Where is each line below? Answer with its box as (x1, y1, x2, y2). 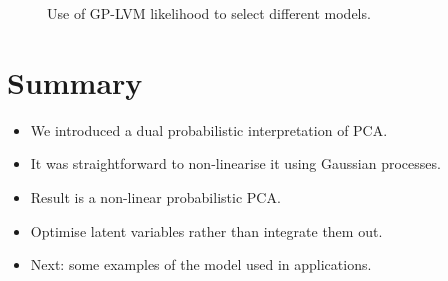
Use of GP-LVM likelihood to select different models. (47, 3, 371, 23)
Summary (7, 61, 143, 102)
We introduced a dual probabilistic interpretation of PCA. (30, 119, 388, 140)
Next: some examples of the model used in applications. (30, 254, 372, 275)
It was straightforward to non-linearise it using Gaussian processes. (30, 153, 441, 174)
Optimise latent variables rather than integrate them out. (30, 220, 383, 241)
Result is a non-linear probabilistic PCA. (30, 186, 281, 207)
